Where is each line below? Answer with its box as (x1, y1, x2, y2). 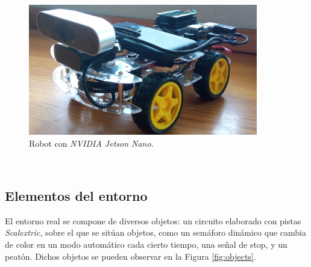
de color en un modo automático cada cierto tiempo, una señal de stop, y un (5, 238, 287, 251)
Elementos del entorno (5, 186, 148, 205)
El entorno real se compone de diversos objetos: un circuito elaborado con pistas (5, 214, 301, 227)
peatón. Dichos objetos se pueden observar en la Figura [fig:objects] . (5, 250, 256, 262)
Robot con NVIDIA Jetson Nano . (29, 137, 154, 149)
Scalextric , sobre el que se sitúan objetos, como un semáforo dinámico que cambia (5, 226, 306, 239)
